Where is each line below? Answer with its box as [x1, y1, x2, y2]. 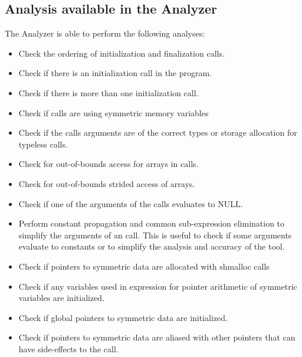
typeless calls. [18, 137, 68, 150]
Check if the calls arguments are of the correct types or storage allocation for [18, 126, 297, 139]
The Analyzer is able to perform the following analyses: [5, 27, 205, 40]
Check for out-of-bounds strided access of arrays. [18, 177, 195, 189]
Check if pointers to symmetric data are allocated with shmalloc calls [18, 260, 270, 272]
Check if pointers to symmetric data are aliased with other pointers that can [18, 331, 296, 343]
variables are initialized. [18, 292, 105, 304]
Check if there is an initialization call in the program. [18, 67, 212, 79]
